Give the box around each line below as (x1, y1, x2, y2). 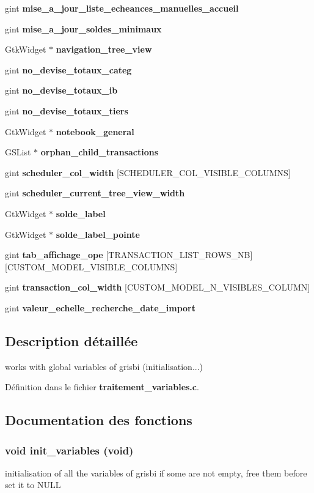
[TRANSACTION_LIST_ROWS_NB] (106, 248, 253, 261)
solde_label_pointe (56, 228, 140, 240)
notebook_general (56, 125, 134, 138)
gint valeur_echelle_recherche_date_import (5, 301, 195, 314)
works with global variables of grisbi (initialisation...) (5, 360, 203, 373)
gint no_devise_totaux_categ (5, 63, 132, 76)
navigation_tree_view (56, 43, 152, 56)
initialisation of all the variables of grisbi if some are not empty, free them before (5, 466, 307, 479)
